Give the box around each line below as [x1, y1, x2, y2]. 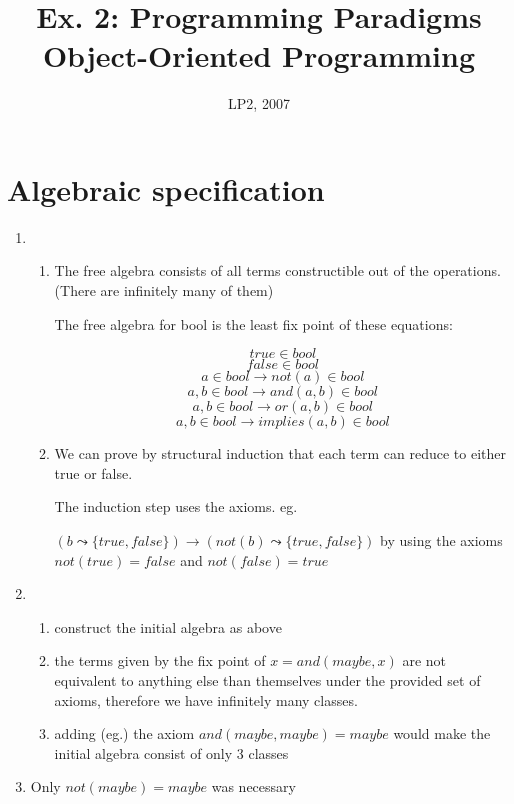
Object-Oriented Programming [42, 35, 476, 76]
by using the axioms [380, 530, 503, 550]
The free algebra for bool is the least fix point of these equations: [54, 313, 453, 334]
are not [402, 650, 447, 671]
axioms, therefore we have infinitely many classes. [54, 689, 358, 710]
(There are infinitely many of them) [54, 280, 274, 301]
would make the [393, 723, 491, 744]
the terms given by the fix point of [54, 650, 266, 671]
